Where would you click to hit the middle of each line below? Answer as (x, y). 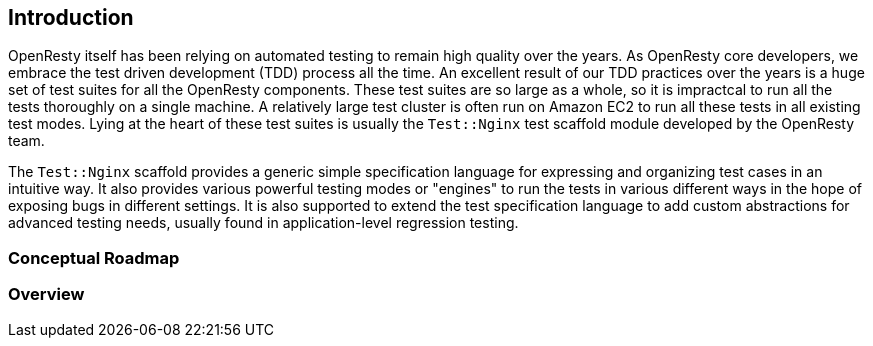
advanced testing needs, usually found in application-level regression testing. (263, 223)
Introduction (71, 17)
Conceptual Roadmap (94, 257)
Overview (46, 294)
